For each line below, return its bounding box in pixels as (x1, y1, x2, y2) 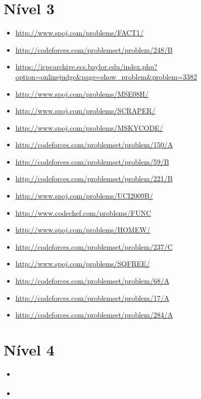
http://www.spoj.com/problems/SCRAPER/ (15, 105, 156, 116)
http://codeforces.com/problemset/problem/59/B (15, 156, 169, 167)
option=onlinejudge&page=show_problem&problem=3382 (15, 71, 197, 82)
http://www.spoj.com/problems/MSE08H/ (15, 88, 149, 99)
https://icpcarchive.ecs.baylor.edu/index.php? (15, 61, 158, 72)
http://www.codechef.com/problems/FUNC (15, 207, 152, 218)
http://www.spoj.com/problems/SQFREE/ (15, 258, 150, 269)
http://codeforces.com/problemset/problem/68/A (15, 275, 170, 286)
